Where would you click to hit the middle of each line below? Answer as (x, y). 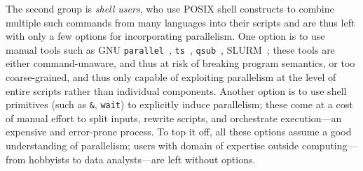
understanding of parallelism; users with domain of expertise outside (152, 146)
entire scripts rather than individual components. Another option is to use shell (176, 90)
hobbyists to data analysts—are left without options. (142, 159)
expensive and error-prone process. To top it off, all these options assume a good (179, 132)
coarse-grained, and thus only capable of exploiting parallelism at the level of (171, 77)
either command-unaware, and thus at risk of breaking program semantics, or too (180, 63)
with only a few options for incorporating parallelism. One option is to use (165, 36)
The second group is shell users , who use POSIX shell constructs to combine (170, 8)
